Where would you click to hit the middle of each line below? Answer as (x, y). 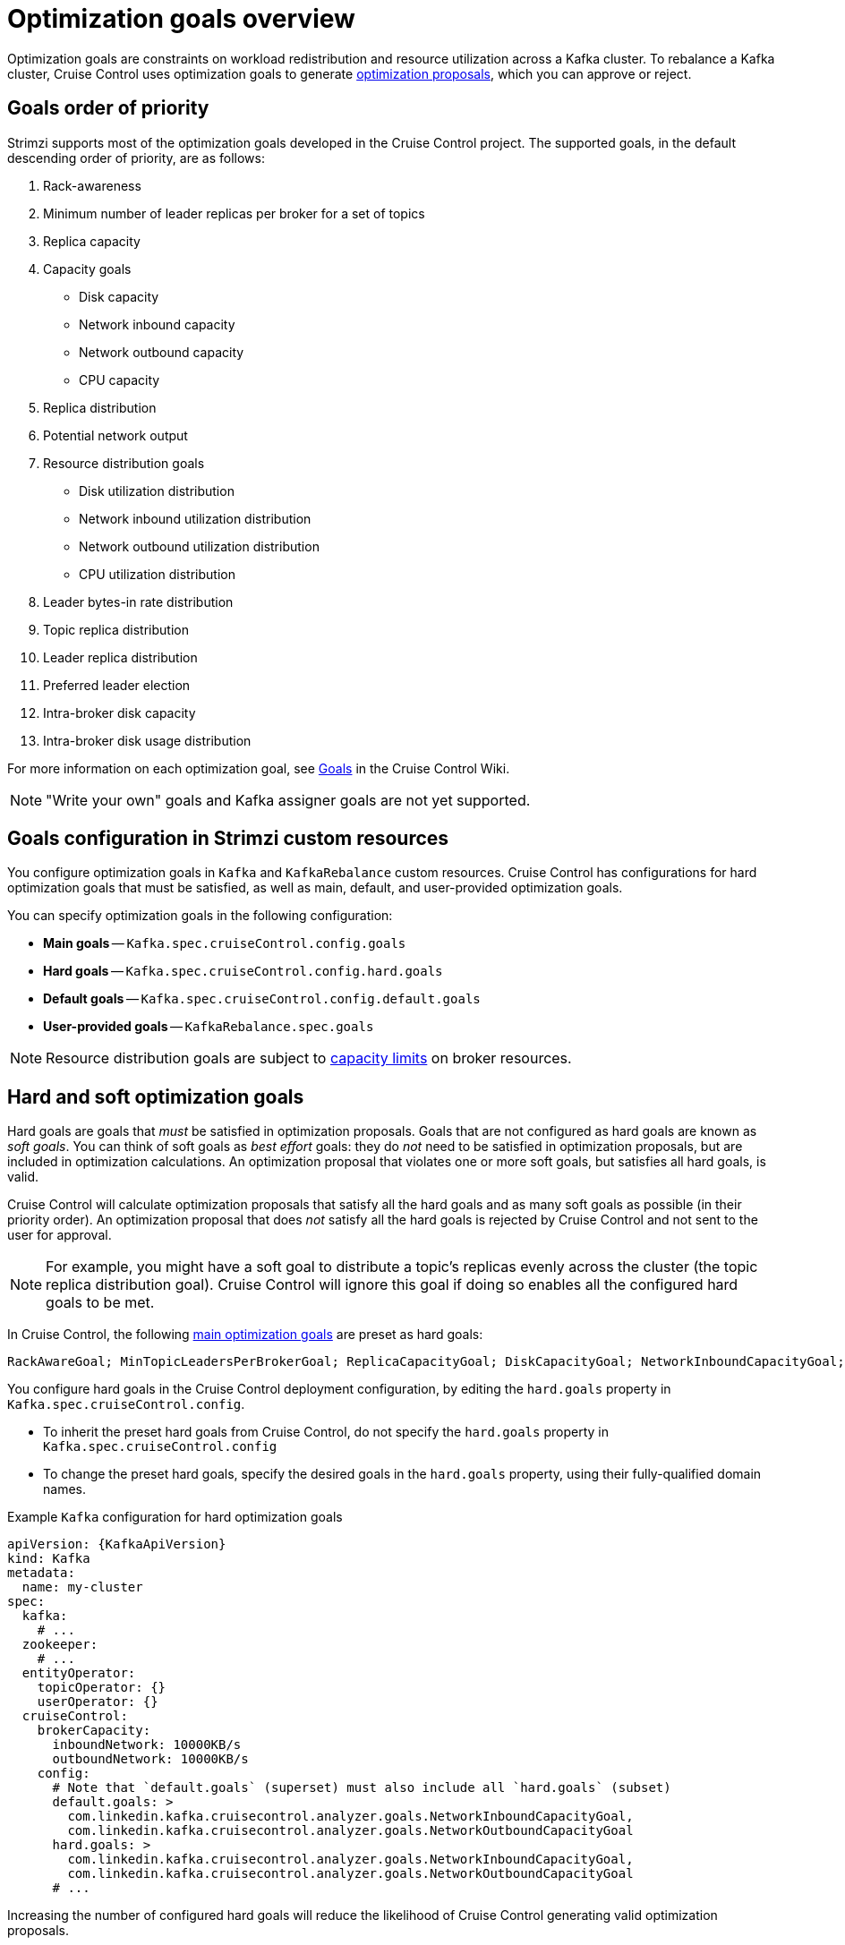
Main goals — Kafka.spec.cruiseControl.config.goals (225, 943)
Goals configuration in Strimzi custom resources (228, 839)
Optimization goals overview (181, 19)
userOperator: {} (98, 1702)
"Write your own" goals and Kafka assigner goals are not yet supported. (288, 800)
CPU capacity (119, 380)
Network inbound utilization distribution (195, 518)
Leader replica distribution (120, 657)
